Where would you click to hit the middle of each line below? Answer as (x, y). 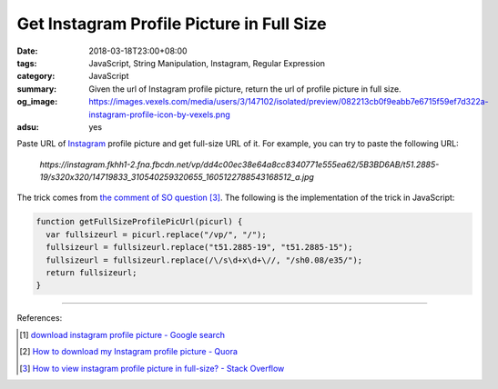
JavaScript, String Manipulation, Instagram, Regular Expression (207, 63)
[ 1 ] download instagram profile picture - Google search (122, 334)
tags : (27, 63)
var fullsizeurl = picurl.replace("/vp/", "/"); (157, 234)
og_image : (37, 102)
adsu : (28, 126)
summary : (37, 89)
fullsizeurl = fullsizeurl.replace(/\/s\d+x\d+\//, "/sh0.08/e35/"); (204, 260)
